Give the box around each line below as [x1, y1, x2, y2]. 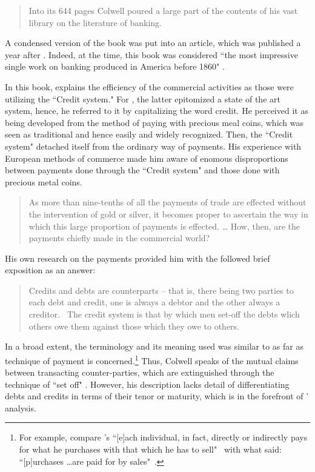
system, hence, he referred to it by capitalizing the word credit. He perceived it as [5, 104, 308, 117]
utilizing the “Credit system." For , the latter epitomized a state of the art [5, 92, 280, 105]
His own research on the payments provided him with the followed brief [5, 251, 270, 264]
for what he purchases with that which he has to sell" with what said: [19, 443, 282, 456]
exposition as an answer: [5, 264, 96, 276]
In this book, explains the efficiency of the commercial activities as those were [5, 80, 294, 93]
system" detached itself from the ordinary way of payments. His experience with [5, 139, 302, 152]
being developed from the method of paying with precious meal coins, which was [5, 116, 304, 128]
